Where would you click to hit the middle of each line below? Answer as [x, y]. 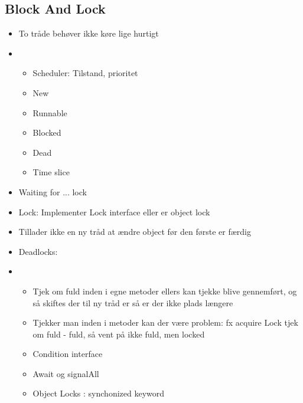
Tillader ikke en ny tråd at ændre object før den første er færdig [135, 232]
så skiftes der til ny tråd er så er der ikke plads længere [133, 302]
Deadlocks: [38, 251]
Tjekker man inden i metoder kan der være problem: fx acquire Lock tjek [165, 322]
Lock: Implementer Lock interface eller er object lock [114, 212]
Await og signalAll [66, 373]
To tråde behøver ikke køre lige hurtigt [89, 33]
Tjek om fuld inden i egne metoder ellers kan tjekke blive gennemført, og [165, 291]
